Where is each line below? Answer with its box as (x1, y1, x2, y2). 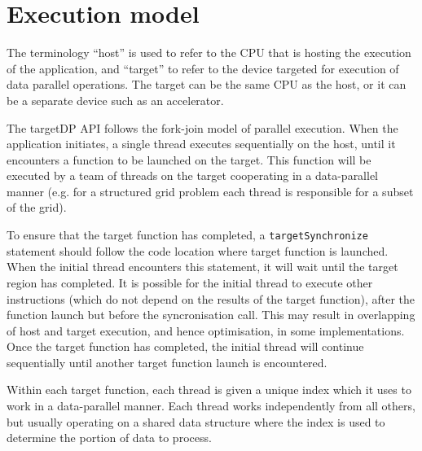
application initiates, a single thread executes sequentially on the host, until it (7, 135, 396, 152)
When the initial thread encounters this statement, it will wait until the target (7, 258, 398, 275)
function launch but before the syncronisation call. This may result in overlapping (7, 306, 415, 323)
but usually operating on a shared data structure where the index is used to (7, 413, 385, 430)
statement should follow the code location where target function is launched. (7, 242, 389, 259)
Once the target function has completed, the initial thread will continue (7, 338, 364, 355)
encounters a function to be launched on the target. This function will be (7, 151, 371, 168)
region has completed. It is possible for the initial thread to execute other (7, 274, 373, 291)
